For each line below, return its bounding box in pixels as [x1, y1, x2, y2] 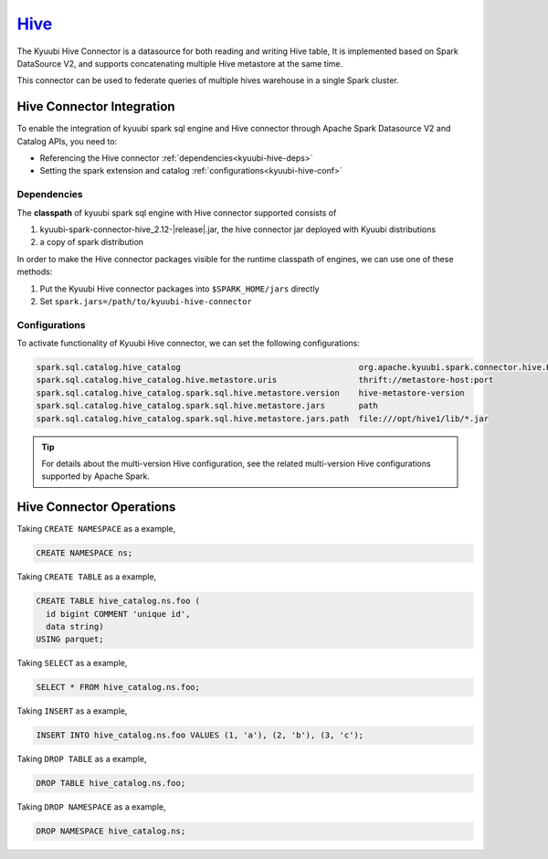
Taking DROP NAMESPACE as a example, [16, 801, 166, 812]
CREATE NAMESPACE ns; [36, 548, 133, 558]
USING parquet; [36, 634, 104, 644]
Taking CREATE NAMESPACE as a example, [16, 524, 176, 535]
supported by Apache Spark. [41, 471, 151, 482]
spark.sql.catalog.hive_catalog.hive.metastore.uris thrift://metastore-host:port [36, 375, 494, 386]
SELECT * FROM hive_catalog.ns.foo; [36, 682, 201, 693]
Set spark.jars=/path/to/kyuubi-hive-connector [39, 295, 253, 306]
